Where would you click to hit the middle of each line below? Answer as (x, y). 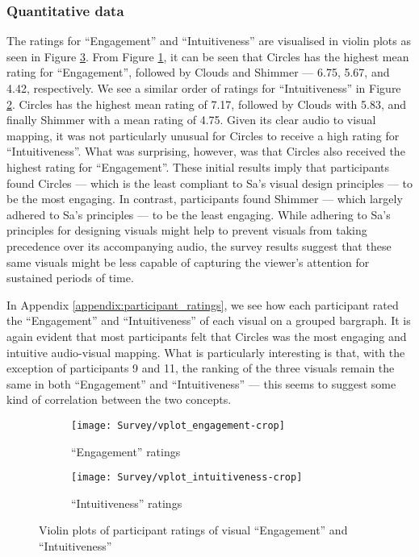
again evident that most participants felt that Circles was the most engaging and (207, 336)
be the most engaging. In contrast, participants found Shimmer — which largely (205, 199)
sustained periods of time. (70, 278)
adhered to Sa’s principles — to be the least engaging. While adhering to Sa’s (199, 214)
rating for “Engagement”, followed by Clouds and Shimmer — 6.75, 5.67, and (198, 72)
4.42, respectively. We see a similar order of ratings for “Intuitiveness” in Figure (204, 88)
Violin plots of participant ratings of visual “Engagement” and (193, 530)
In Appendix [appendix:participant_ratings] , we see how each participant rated (203, 304)
